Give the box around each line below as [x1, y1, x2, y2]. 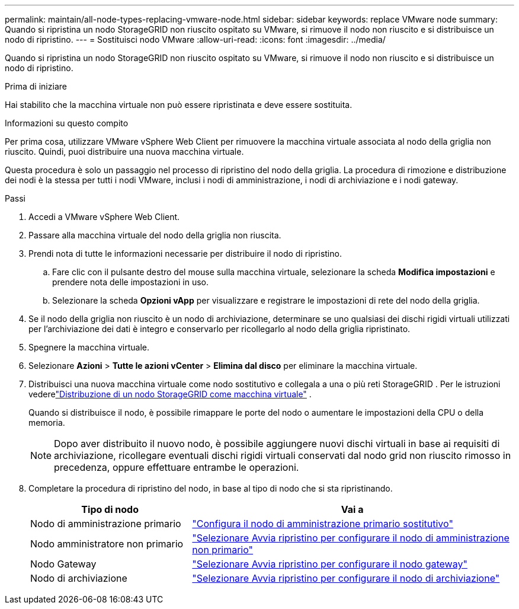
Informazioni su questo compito [5, 118, 129, 128]
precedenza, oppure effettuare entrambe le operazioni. [54, 461, 299, 473]
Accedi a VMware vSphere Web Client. [28, 212, 180, 222]
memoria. [28, 417, 65, 428]
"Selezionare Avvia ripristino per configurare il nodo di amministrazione [192, 532, 510, 544]
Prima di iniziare [5, 81, 67, 91]
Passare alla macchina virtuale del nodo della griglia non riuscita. [28, 230, 281, 240]
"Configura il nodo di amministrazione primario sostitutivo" [192, 518, 453, 530]
